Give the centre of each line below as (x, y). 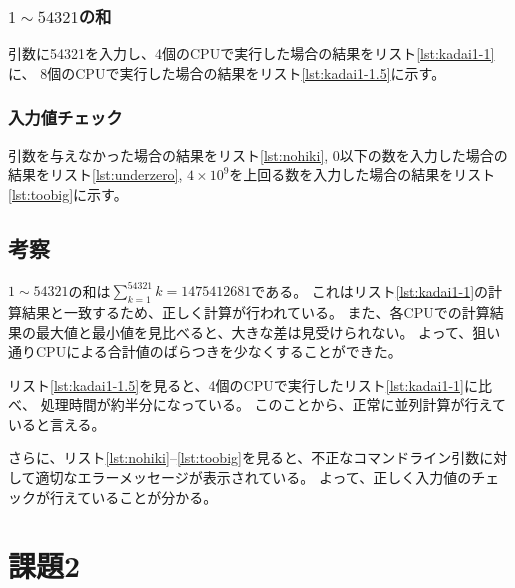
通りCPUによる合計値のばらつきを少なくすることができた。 (205, 351)
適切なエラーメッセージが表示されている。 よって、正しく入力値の (253, 477)
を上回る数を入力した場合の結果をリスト (362, 174)
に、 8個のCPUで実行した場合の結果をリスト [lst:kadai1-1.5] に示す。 (227, 72)
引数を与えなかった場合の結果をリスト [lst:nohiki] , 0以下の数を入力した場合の (258, 154)
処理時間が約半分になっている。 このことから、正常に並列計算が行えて (273, 404)
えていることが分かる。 (140, 496)
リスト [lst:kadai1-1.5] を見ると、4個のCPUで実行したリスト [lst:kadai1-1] (236, 384)
